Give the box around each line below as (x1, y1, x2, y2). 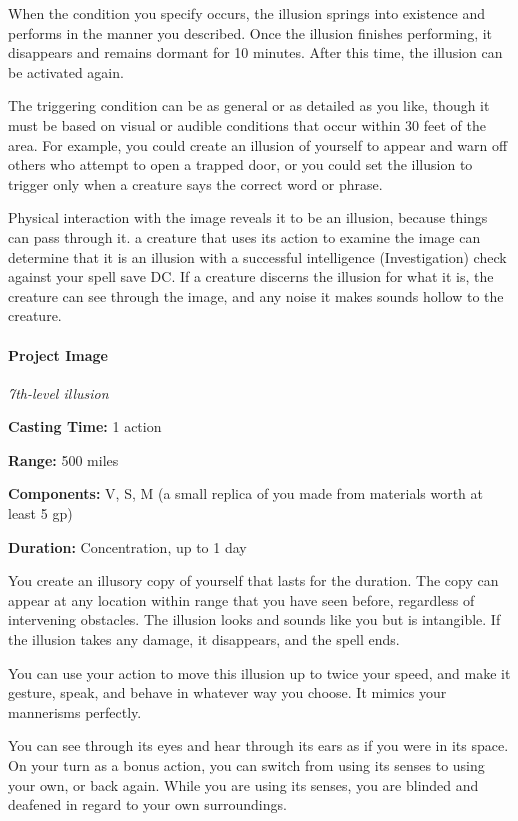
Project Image (8, 344, 108, 365)
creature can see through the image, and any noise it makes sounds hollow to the (8, 285, 504, 306)
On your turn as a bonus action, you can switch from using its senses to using (8, 755, 485, 776)
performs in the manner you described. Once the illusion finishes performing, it (8, 22, 493, 43)
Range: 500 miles (8, 449, 119, 470)
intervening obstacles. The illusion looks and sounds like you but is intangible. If (8, 609, 501, 630)
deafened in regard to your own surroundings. (8, 794, 287, 815)
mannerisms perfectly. (8, 701, 142, 722)
